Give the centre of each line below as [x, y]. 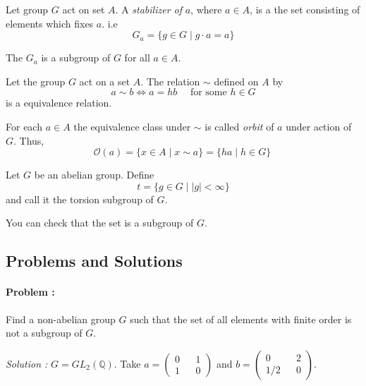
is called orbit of [239, 126]
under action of [319, 126]
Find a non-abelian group [61, 319]
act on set [84, 9]
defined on [236, 81]
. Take [127, 363]
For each [24, 126]
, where [206, 9]
